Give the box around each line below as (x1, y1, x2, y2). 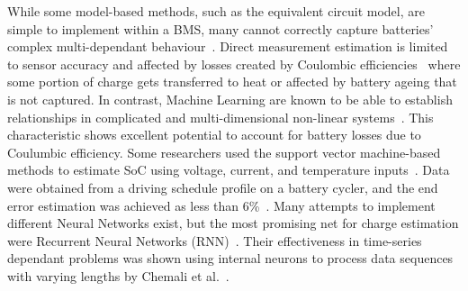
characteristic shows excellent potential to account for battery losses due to (7, 125, 421, 144)
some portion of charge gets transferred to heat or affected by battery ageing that (7, 72, 457, 91)
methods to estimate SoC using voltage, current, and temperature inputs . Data (7, 160, 450, 179)
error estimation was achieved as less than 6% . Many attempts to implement (7, 196, 436, 214)
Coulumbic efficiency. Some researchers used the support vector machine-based (7, 142, 441, 161)
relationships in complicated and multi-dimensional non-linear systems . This (7, 107, 434, 126)
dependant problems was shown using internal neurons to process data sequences (7, 249, 454, 268)
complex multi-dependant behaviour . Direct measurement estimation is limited (7, 37, 448, 56)
